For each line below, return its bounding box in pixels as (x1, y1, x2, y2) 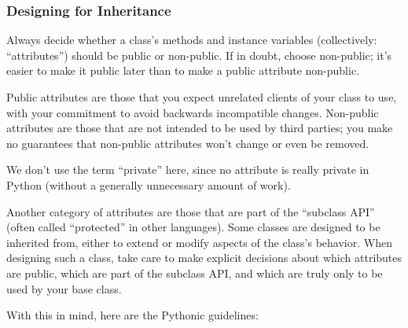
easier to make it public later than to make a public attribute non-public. (6, 62, 359, 79)
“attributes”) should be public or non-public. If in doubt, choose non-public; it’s (6, 46, 392, 63)
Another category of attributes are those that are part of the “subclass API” (6, 203, 375, 219)
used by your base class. (6, 280, 122, 297)
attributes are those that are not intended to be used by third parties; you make (6, 120, 393, 136)
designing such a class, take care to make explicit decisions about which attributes (6, 249, 402, 266)
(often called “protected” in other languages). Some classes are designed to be (6, 219, 380, 235)
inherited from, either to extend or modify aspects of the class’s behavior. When (6, 234, 392, 250)
